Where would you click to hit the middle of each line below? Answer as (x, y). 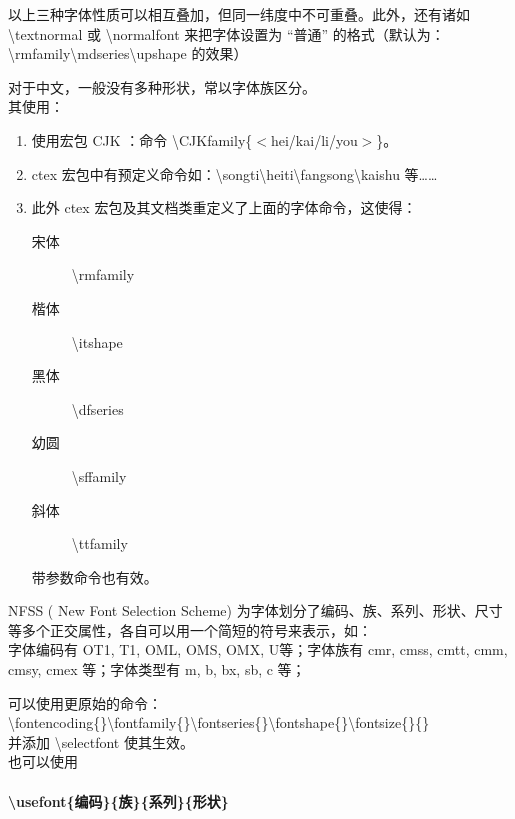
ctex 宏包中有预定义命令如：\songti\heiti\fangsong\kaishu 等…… (234, 173)
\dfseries (97, 408)
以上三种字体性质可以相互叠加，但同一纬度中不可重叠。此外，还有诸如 (239, 14)
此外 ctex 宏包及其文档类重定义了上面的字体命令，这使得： (224, 207)
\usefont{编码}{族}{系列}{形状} (118, 800)
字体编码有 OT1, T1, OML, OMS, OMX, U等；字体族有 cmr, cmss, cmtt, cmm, (258, 649)
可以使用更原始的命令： (85, 702)
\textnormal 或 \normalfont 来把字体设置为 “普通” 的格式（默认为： (226, 33)
